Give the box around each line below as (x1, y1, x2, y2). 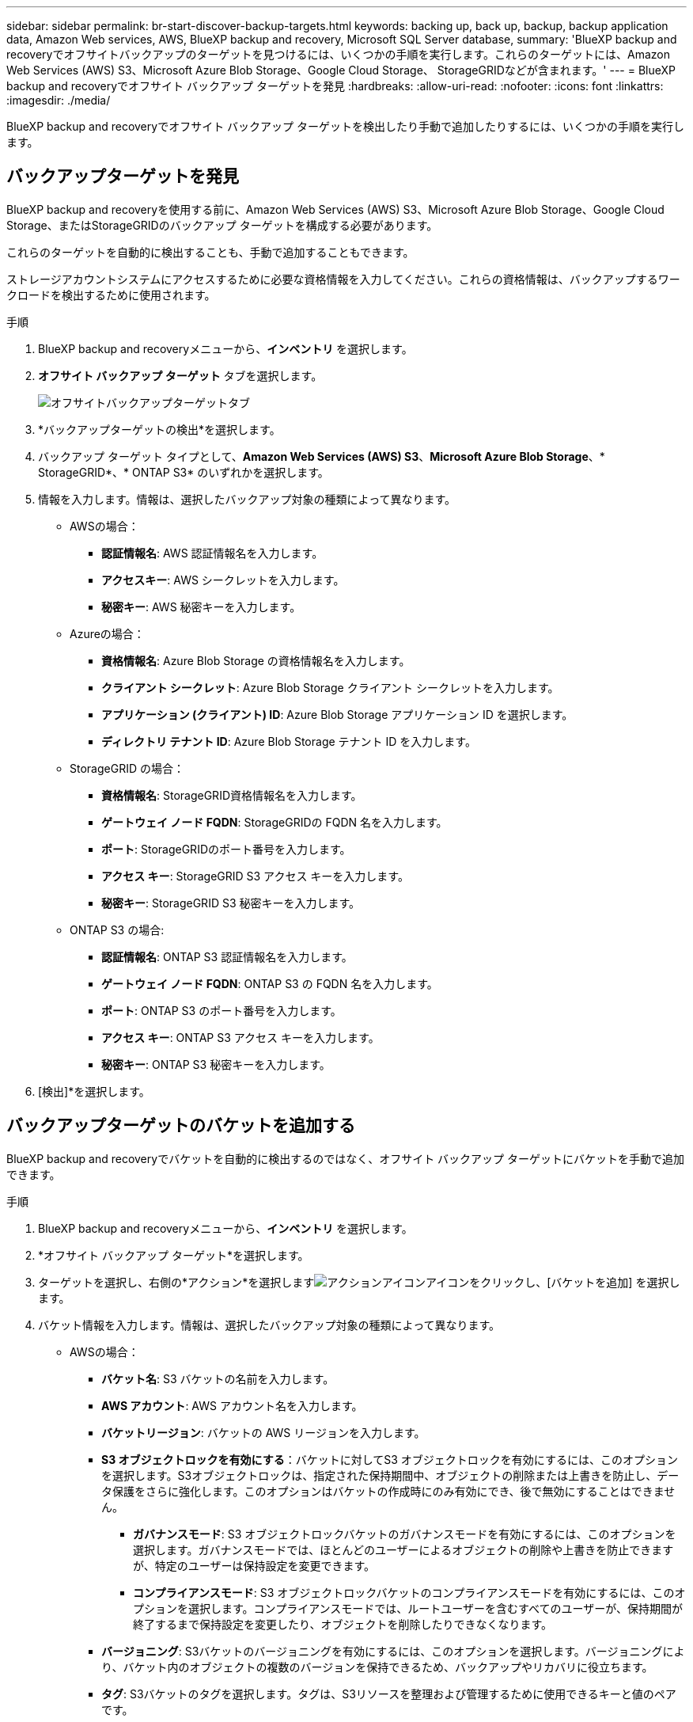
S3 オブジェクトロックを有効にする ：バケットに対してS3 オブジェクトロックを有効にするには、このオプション (101, 1452, 678, 1466)
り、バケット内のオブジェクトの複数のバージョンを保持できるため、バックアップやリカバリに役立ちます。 (101, 1659, 653, 1674)
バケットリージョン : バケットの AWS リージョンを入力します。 (101, 1425, 426, 1439)
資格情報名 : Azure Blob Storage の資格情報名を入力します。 (101, 653, 411, 667)
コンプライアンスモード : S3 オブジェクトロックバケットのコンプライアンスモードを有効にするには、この (133, 1585, 675, 1599)
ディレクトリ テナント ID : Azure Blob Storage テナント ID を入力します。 (101, 734, 476, 748)
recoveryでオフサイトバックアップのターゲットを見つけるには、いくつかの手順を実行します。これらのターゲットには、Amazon (6, 48, 671, 61)
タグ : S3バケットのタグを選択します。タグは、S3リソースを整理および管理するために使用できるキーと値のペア (101, 1686, 676, 1701)
